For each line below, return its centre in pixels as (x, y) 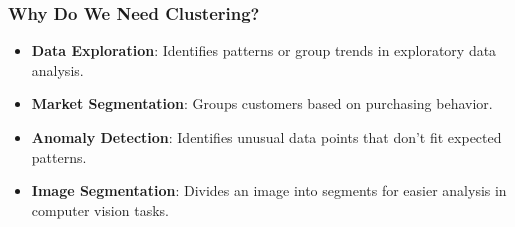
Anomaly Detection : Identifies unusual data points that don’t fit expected (266, 137)
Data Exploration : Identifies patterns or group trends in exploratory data (264, 50)
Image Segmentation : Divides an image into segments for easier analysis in (269, 190)
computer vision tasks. (100, 209)
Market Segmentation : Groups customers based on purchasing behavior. (262, 103)
